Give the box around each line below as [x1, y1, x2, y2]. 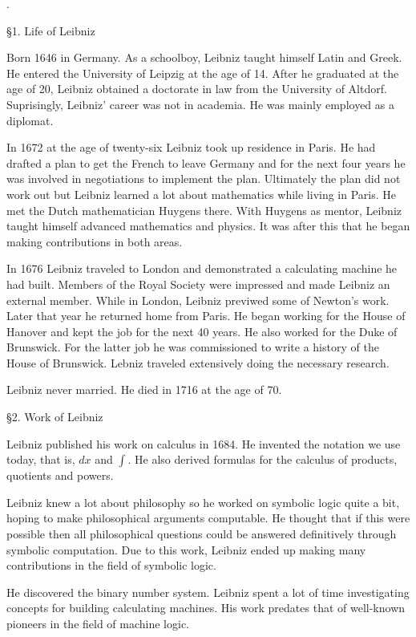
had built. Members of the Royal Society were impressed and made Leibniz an [6, 275, 390, 292]
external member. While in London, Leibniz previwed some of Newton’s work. [6, 291, 390, 308]
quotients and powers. [6, 467, 114, 484]
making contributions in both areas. [6, 233, 183, 250]
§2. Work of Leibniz [6, 408, 103, 425]
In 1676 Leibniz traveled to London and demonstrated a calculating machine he [6, 260, 398, 277]
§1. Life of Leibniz [6, 22, 95, 39]
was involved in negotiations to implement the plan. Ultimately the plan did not [6, 170, 401, 187]
